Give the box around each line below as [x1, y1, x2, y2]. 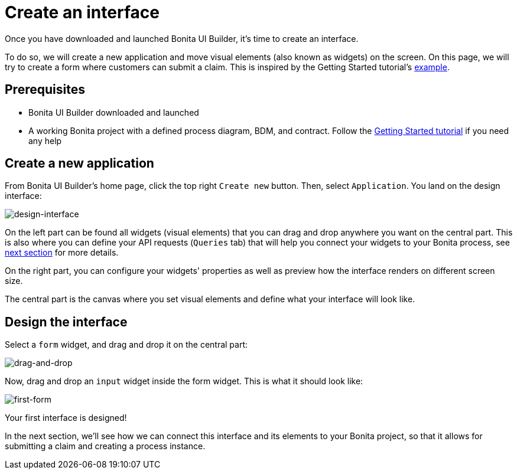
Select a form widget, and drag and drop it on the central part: [5, 339, 248, 350]
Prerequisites [5, 82, 85, 97]
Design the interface [5, 314, 128, 329]
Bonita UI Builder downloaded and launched [28, 107, 199, 117]
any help [28, 135, 62, 146]
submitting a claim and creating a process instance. [5, 441, 206, 452]
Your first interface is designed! [5, 413, 127, 423]
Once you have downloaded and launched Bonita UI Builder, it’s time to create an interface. [5, 33, 359, 44]
